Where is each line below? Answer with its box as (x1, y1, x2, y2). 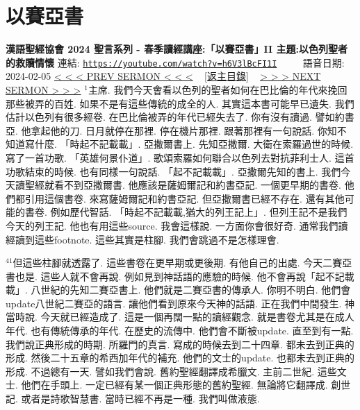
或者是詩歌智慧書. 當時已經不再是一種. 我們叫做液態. (21, 391, 260, 406)
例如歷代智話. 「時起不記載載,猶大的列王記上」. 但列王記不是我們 (50, 205, 347, 219)
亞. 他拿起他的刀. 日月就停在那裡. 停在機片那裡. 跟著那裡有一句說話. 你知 (6, 123, 337, 137)
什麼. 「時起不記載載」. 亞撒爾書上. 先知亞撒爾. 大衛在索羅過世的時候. (34, 137, 354, 151)
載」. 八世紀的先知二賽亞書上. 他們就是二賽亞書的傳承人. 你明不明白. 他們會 (6, 282, 351, 297)
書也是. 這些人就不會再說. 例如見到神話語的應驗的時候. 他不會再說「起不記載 (6, 268, 354, 283)
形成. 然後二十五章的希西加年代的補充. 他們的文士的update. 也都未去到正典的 (6, 350, 355, 365)
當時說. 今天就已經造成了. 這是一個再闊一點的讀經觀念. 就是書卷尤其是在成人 (6, 309, 354, 324)
